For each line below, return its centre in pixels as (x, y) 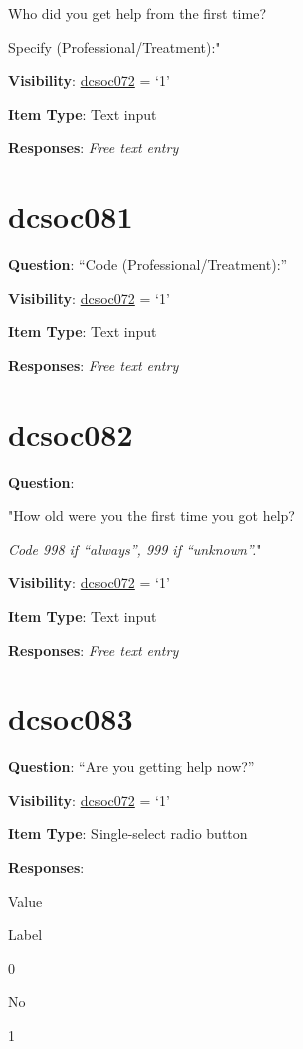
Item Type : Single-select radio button (128, 833)
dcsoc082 (70, 433)
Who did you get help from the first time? (137, 13)
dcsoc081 (70, 216)
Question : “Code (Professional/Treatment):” (148, 264)
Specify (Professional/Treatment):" (114, 46)
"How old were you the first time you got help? (151, 515)
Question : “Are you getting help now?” (131, 766)
